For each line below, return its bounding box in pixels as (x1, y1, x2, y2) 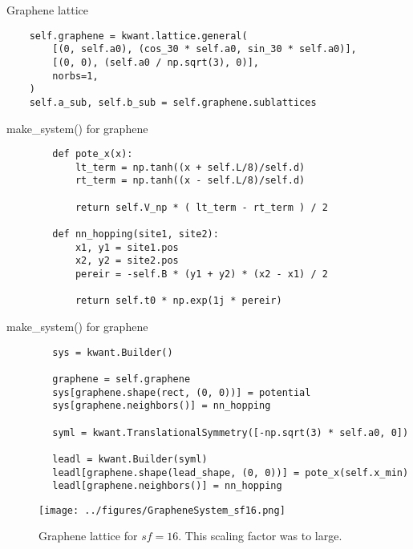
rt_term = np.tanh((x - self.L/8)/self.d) (75, 175, 306, 187)
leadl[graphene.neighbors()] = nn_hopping (52, 480, 282, 492)
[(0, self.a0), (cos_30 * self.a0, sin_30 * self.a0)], (52, 43, 357, 55)
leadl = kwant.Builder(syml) (52, 453, 208, 465)
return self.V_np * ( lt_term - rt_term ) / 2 (75, 201, 328, 213)
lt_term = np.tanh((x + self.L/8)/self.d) (75, 161, 306, 173)
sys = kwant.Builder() (52, 346, 173, 358)
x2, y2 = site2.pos (75, 255, 179, 267)
